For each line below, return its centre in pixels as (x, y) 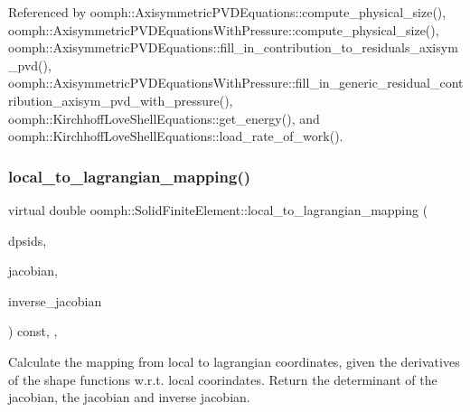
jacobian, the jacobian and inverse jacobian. (129, 397)
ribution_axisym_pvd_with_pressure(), (121, 100)
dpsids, (28, 240)
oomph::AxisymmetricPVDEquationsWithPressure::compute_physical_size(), (224, 29)
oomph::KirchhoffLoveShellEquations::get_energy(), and (164, 118)
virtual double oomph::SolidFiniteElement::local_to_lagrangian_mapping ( (218, 209)
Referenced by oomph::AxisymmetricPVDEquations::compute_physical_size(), (227, 12)
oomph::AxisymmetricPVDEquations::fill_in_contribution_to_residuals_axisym (233, 47)
